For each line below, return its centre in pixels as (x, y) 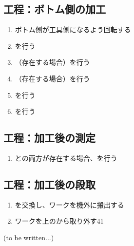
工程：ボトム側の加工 (55, 9)
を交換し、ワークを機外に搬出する (69, 204)
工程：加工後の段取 (49, 184)
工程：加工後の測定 (49, 138)
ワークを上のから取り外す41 (59, 221)
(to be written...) (29, 237)
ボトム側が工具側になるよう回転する (73, 29)
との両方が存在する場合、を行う (66, 158)
